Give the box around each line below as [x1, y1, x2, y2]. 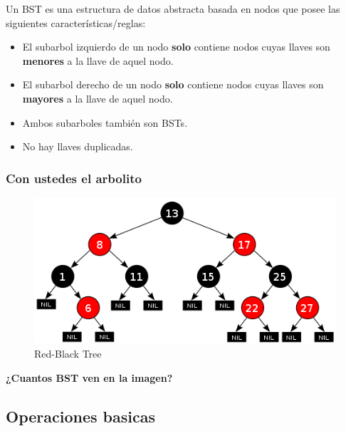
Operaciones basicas [6, 405, 155, 427]
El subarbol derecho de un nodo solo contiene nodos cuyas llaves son [22, 77, 324, 92]
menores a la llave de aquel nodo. [22, 53, 174, 68]
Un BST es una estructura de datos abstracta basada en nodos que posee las [6, 1, 340, 16]
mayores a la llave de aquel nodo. [22, 90, 173, 105]
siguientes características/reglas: [6, 15, 146, 30]
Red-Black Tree [34, 346, 102, 360]
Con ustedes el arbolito [6, 169, 142, 187]
